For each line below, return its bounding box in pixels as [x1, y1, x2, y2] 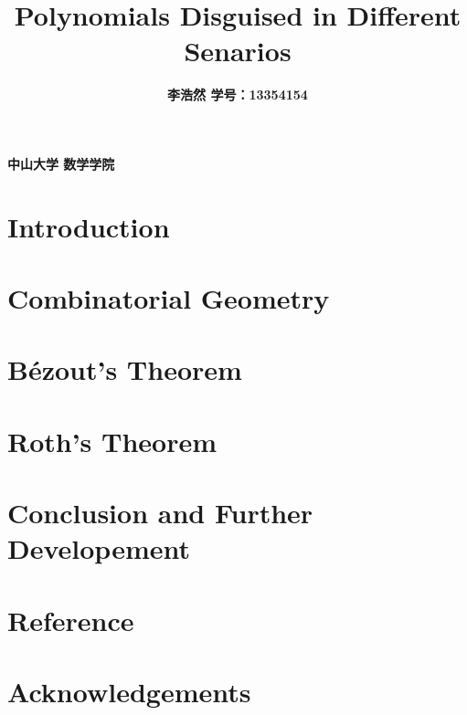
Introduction [7, 207, 170, 245]
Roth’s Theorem [7, 422, 218, 459]
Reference [7, 601, 134, 638]
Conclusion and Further [7, 494, 313, 531]
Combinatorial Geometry [7, 279, 330, 317]
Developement [7, 530, 190, 567]
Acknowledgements [7, 673, 251, 710]
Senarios [184, 32, 292, 69]
